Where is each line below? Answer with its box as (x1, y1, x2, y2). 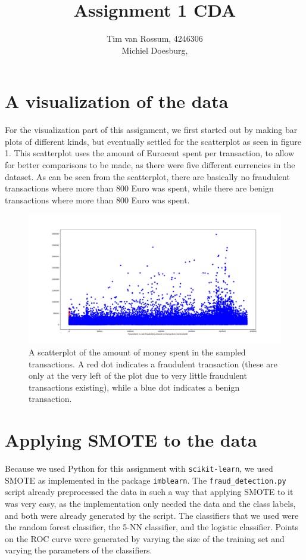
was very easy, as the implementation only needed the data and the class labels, (5, 497, 296, 509)
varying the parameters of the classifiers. (5, 544, 152, 556)
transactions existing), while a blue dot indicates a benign (29, 380, 240, 393)
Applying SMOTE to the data (5, 428, 257, 452)
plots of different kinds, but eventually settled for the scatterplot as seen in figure (5, 135, 302, 147)
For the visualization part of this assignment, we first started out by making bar (5, 123, 298, 136)
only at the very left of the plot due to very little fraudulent (29, 369, 247, 382)
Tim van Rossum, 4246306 (107, 32, 203, 45)
